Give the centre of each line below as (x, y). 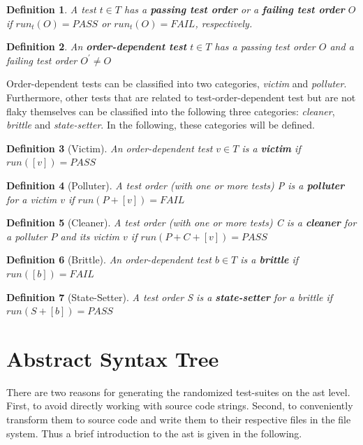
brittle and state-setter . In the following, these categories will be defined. (161, 125)
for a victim (32, 199)
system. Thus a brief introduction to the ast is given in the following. (154, 433)
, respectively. (224, 23)
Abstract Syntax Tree (113, 358)
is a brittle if (269, 260)
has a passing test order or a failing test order (235, 9)
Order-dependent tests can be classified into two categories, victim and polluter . (177, 83)
